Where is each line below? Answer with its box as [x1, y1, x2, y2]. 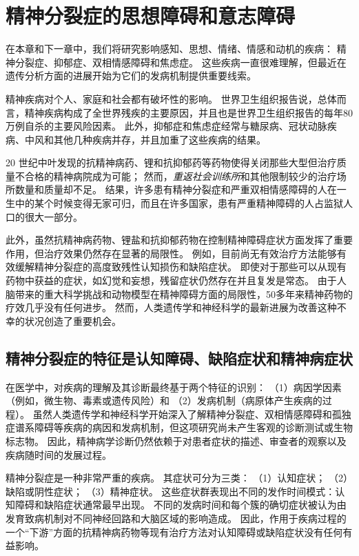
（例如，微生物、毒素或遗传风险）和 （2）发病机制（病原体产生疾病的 [6, 393, 322, 408]
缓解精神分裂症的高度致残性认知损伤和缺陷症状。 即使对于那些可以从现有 [14, 259, 347, 274]
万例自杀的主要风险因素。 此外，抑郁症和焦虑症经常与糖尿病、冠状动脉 [6, 119, 327, 133]
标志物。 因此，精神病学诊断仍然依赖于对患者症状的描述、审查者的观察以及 [6, 433, 347, 448]
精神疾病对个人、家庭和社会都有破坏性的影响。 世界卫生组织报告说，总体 [6, 91, 337, 106]
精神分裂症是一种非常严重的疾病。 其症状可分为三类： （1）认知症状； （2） [6, 470, 353, 485]
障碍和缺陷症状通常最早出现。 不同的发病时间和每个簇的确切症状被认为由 [14, 497, 347, 512]
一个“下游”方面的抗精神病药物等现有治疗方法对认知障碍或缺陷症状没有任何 [6, 524, 343, 539]
